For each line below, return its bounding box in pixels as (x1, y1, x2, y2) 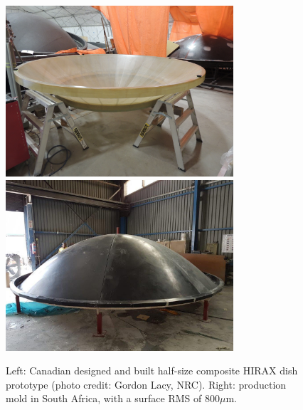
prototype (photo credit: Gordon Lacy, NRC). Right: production (6, 377, 287, 391)
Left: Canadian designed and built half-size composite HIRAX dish (6, 363, 298, 378)
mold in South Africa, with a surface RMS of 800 (6, 391, 220, 406)
